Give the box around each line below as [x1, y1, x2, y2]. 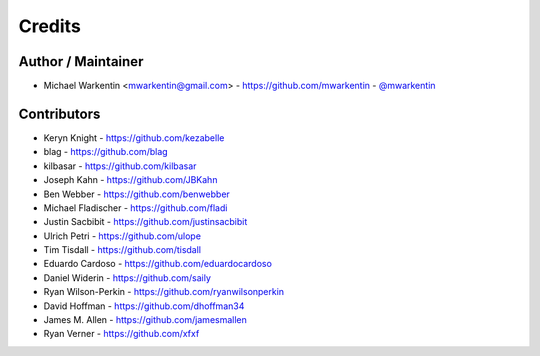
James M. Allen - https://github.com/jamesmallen [43, 314, 247, 326]
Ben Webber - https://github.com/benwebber [43, 188, 230, 200]
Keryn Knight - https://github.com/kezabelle [43, 131, 225, 144]
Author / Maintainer [18, 53, 144, 70]
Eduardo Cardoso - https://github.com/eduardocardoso [43, 258, 272, 270]
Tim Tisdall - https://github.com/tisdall [43, 244, 202, 256]
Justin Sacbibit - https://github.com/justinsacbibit [43, 216, 248, 228]
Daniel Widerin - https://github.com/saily [43, 271, 212, 284]
